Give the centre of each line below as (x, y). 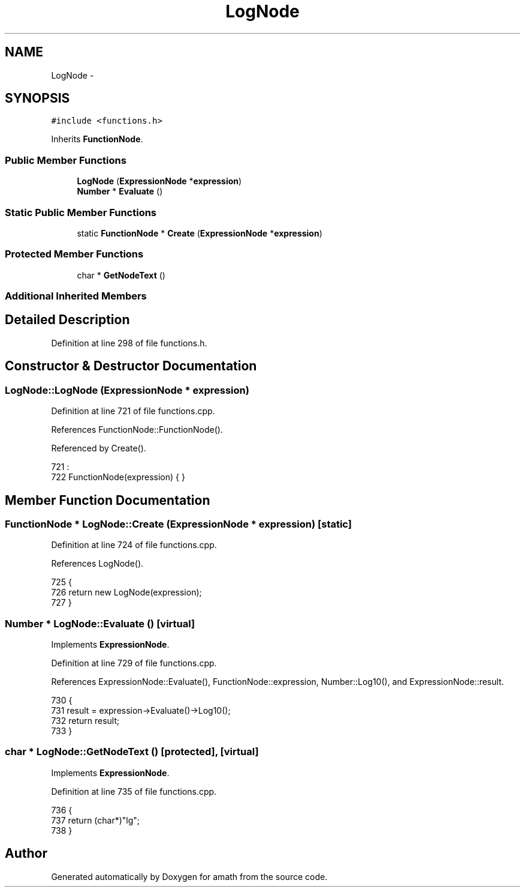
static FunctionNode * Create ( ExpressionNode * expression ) (200, 233)
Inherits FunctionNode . (97, 139)
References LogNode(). (97, 564)
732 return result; (85, 721)
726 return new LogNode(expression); (126, 592)
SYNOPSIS (37, 98)
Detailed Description (67, 320)
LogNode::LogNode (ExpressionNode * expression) (127, 390)
